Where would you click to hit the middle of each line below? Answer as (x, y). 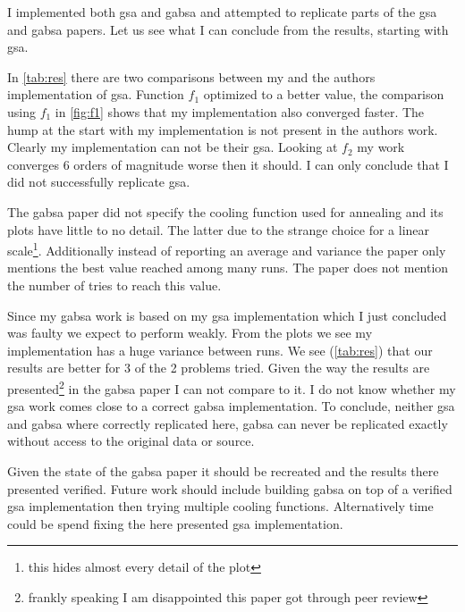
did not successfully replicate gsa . (99, 182)
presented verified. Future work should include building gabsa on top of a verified (230, 488)
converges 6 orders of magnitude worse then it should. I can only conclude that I (228, 164)
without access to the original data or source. (131, 441)
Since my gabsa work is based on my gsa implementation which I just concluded (227, 315)
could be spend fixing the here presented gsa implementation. (175, 523)
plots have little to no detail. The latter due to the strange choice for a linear (219, 229)
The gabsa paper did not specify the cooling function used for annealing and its (225, 211)
